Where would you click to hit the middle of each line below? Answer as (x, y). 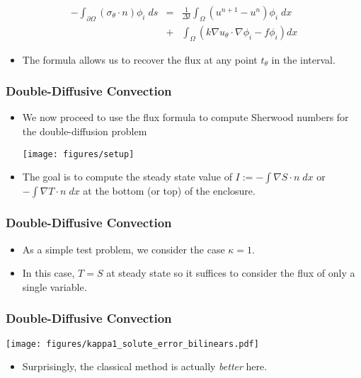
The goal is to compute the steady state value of (127, 177)
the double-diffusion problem (85, 131)
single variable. (55, 286)
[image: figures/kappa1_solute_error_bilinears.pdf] (132, 344)
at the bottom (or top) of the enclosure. (169, 191)
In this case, (48, 273)
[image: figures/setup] (78, 154)
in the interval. (303, 59)
